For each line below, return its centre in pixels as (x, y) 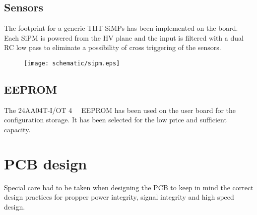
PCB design (46, 163)
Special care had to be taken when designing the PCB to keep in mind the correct (129, 187)
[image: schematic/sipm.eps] (72, 63)
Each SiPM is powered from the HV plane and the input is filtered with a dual (124, 37)
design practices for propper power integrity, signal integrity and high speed (119, 197)
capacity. (17, 130)
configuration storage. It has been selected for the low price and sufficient (115, 120)
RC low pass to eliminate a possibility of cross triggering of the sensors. (113, 47)
